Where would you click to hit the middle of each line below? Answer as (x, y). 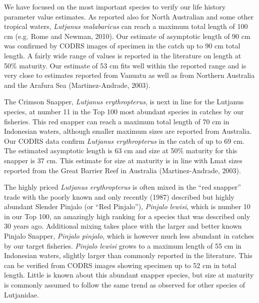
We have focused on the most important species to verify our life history (115, 6)
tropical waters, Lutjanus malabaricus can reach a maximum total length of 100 (126, 26)
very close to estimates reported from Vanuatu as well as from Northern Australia (129, 75)
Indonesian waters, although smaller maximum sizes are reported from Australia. (128, 131)
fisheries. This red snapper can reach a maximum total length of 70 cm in (117, 121)
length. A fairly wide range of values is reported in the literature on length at (123, 55)
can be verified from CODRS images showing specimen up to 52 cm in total (120, 265)
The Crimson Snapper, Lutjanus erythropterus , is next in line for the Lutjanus (124, 102)
